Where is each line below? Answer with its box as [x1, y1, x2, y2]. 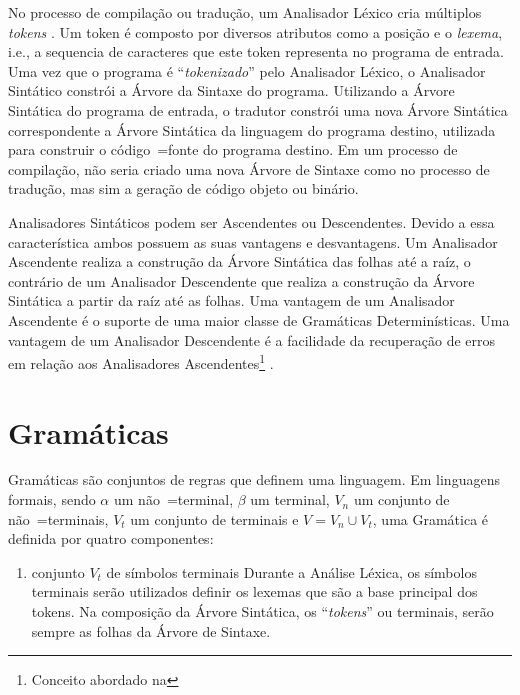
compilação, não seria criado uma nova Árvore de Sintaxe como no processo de [8, 158, 490, 179]
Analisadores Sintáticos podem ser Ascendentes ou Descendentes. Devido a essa [8, 211, 495, 232]
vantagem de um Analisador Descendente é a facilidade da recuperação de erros [8, 329, 496, 350]
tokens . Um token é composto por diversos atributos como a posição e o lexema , [8, 21, 503, 42]
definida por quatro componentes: [8, 528, 214, 549]
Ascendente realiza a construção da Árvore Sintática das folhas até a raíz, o [8, 251, 471, 272]
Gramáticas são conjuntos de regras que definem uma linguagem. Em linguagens [8, 469, 500, 490]
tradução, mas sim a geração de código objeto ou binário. [8, 178, 359, 199]
